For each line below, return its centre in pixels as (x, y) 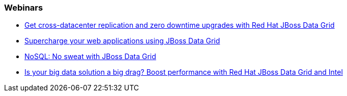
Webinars (24, 8)
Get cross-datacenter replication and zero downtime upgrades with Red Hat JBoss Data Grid (180, 25)
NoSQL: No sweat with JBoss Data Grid (90, 57)
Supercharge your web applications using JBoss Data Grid (122, 41)
